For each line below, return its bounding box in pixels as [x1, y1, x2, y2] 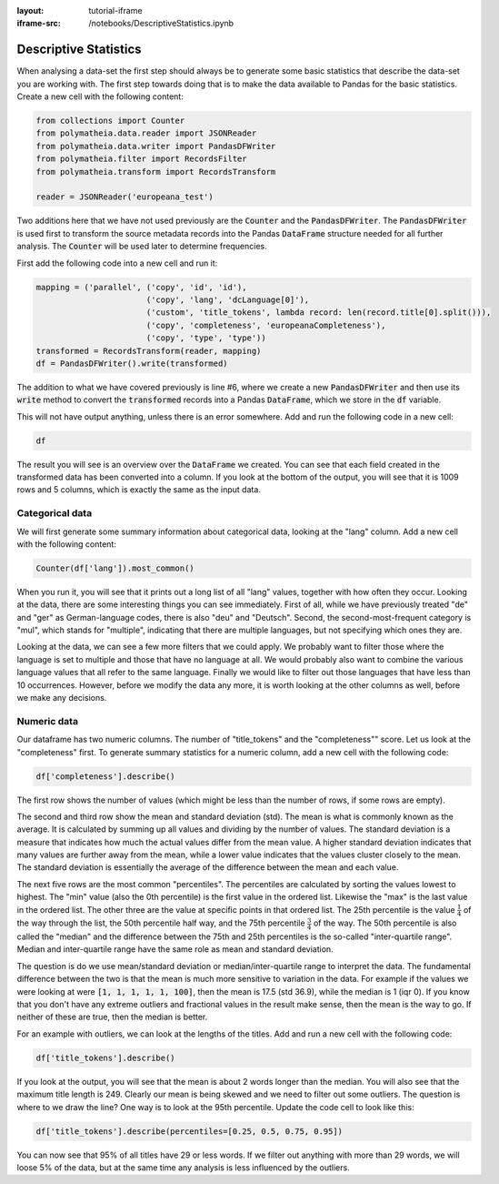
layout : [16, 5, 45, 15]
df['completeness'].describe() [35, 771, 176, 782]
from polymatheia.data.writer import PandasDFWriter [35, 141, 276, 151]
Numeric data [16, 714, 79, 727]
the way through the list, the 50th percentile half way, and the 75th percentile [16, 917, 305, 928]
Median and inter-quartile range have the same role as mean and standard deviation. [16, 944, 334, 955]
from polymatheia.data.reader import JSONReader [35, 128, 257, 138]
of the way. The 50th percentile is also [313, 917, 457, 928]
